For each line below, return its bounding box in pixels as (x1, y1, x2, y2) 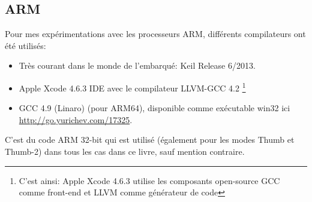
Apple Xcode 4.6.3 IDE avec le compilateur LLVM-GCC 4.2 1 (19, 79, 246, 94)
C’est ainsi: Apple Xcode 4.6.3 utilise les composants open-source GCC (19, 174, 280, 186)
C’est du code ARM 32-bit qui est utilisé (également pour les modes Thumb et (5, 133, 295, 146)
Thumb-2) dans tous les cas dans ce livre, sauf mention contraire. (5, 145, 245, 158)
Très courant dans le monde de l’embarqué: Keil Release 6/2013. (19, 59, 256, 72)
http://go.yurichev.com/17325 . (19, 113, 133, 126)
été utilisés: (5, 39, 46, 51)
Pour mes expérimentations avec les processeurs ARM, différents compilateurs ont (5, 27, 306, 40)
